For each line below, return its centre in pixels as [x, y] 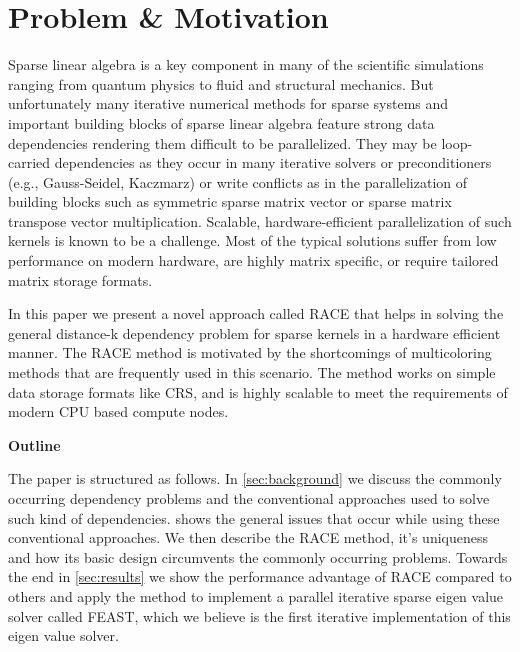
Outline [34, 444]
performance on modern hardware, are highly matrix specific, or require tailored [253, 260]
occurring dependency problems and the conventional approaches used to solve [249, 498]
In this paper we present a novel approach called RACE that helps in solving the [256, 313]
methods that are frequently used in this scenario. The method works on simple [252, 372]
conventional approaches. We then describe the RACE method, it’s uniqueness [248, 537]
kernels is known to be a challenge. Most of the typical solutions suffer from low [252, 240]
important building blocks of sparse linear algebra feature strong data [221, 122]
